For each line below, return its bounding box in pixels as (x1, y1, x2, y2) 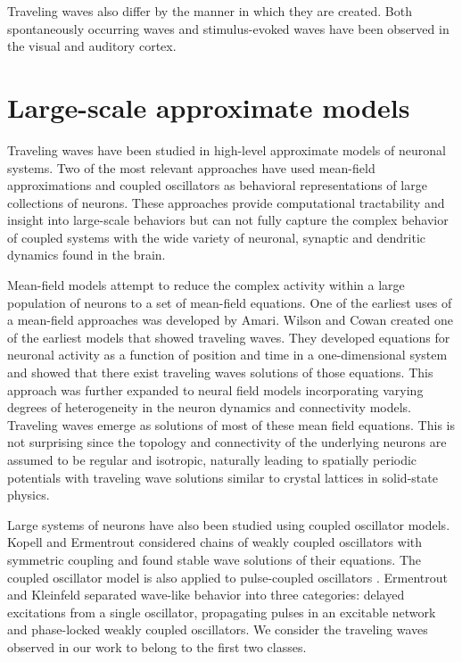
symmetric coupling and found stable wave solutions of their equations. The (7, 550, 422, 568)
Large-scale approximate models (7, 88, 410, 125)
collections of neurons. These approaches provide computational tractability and (7, 193, 445, 211)
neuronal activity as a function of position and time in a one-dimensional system (7, 345, 448, 364)
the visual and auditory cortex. (7, 37, 177, 55)
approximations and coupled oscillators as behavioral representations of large (7, 176, 427, 194)
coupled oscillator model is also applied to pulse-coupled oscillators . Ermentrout (7, 567, 448, 586)
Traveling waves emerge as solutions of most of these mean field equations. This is (7, 415, 455, 434)
